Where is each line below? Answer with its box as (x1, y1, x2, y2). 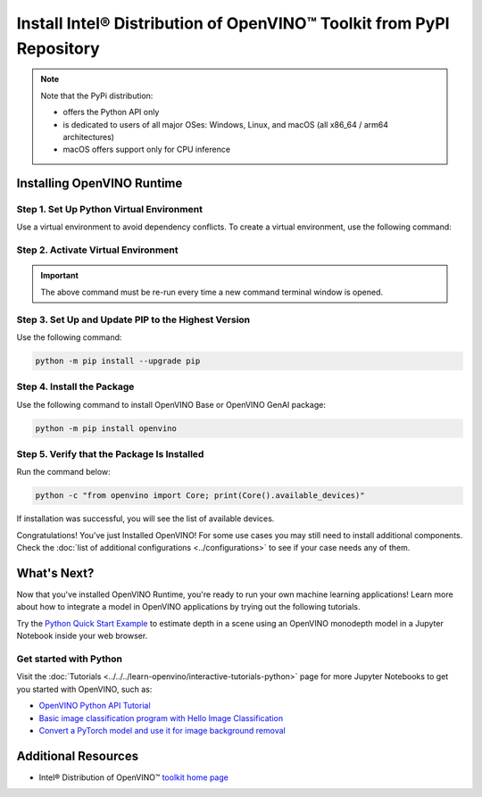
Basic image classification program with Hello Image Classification (38, 712, 284, 723)
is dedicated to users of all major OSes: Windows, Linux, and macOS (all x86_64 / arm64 (62, 119, 388, 129)
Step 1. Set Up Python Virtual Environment (16, 203, 203, 216)
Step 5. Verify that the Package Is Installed (16, 448, 204, 460)
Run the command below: (16, 467, 111, 477)
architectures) (62, 131, 115, 142)
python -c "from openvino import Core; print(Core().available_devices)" (35, 491, 365, 501)
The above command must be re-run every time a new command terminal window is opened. (40, 286, 384, 297)
